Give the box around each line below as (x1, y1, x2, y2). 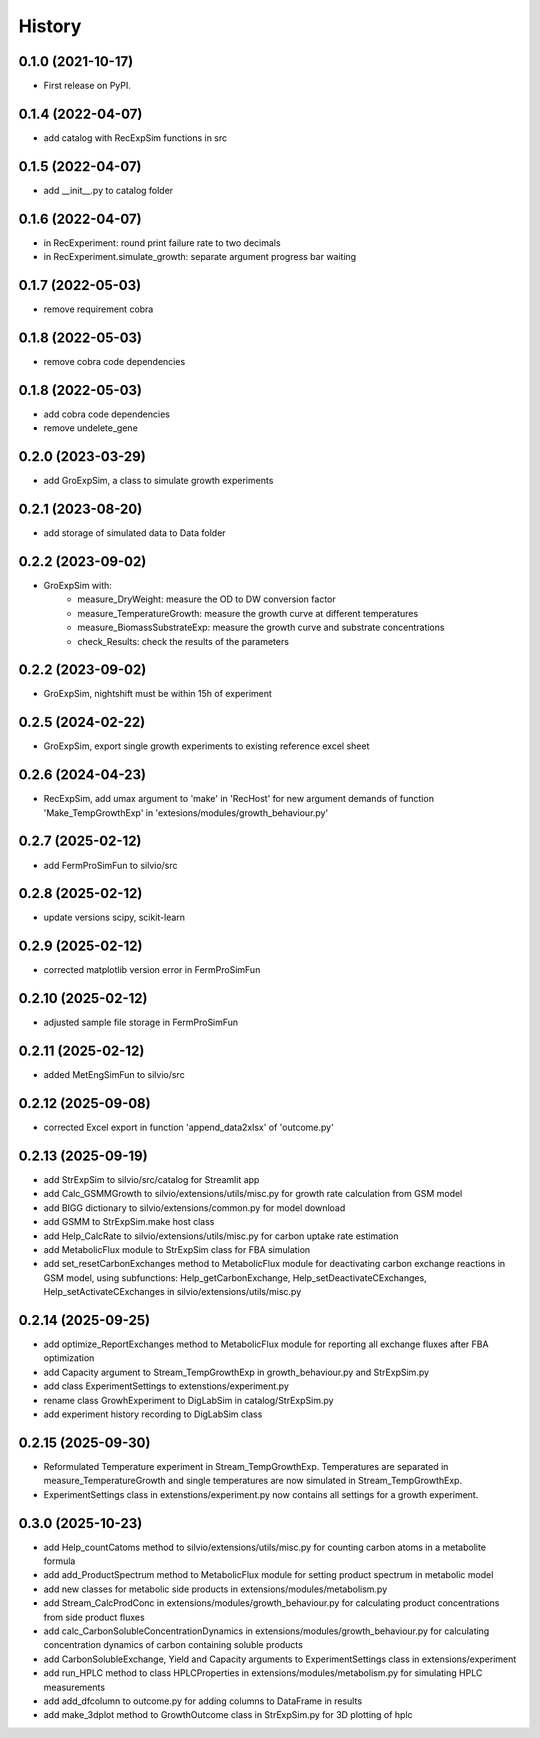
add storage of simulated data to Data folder (43, 527, 226, 539)
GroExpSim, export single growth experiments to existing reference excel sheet (43, 740, 370, 752)
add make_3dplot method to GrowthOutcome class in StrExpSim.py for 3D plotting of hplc (43, 1709, 414, 1721)
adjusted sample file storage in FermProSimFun (43, 1016, 239, 1029)
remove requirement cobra (43, 303, 154, 315)
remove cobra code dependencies (43, 355, 186, 367)
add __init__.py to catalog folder (43, 184, 174, 196)
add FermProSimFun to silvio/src (43, 859, 178, 871)
